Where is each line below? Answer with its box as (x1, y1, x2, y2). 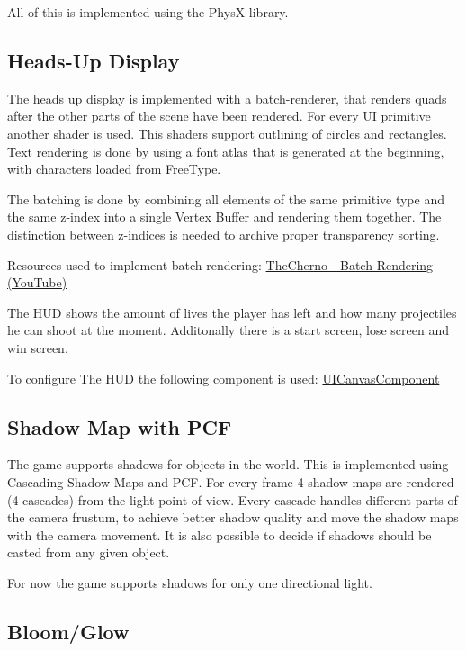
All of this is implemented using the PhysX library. (7, 3, 289, 21)
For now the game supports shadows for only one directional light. (7, 573, 372, 592)
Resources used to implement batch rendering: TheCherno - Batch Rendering (7, 255, 434, 274)
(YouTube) (7, 273, 67, 292)
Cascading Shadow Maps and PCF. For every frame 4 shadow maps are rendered (7, 472, 454, 491)
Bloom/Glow (7, 617, 130, 645)
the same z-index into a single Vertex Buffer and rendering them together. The (7, 207, 442, 226)
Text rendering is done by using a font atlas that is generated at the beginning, (7, 141, 444, 160)
